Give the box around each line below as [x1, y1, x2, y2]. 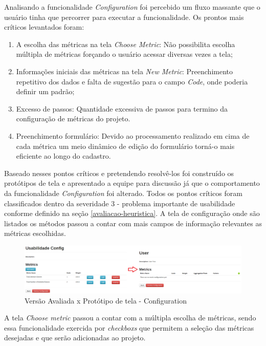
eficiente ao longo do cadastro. [16, 150, 111, 161]
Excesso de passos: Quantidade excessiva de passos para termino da [16, 103, 228, 114]
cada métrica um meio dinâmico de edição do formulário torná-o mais [16, 140, 235, 151]
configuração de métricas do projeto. [16, 113, 130, 124]
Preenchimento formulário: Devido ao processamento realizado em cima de [16, 130, 250, 141]
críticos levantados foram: [4, 21, 84, 32]
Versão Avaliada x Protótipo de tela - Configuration [25, 295, 187, 306]
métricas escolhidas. [4, 228, 66, 239]
